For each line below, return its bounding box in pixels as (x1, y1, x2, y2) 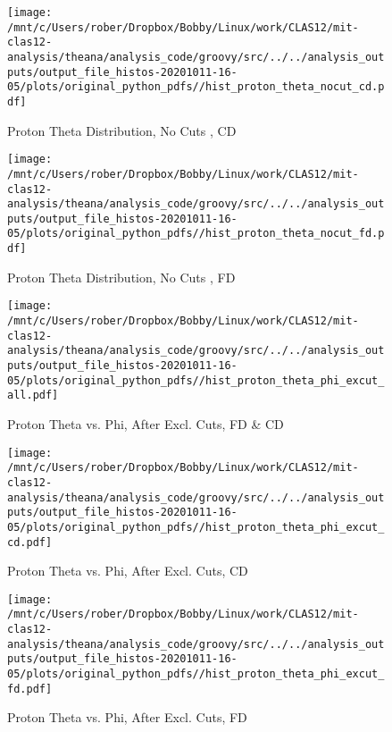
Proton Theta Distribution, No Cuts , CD (7, 121, 237, 139)
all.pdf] (7, 389, 59, 402)
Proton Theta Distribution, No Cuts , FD (7, 267, 236, 286)
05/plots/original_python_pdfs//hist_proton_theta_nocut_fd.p (7, 227, 385, 240)
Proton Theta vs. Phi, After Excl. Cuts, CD (7, 561, 248, 580)
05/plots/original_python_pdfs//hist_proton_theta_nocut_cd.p (7, 80, 385, 94)
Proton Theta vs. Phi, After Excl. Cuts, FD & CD (7, 414, 284, 433)
